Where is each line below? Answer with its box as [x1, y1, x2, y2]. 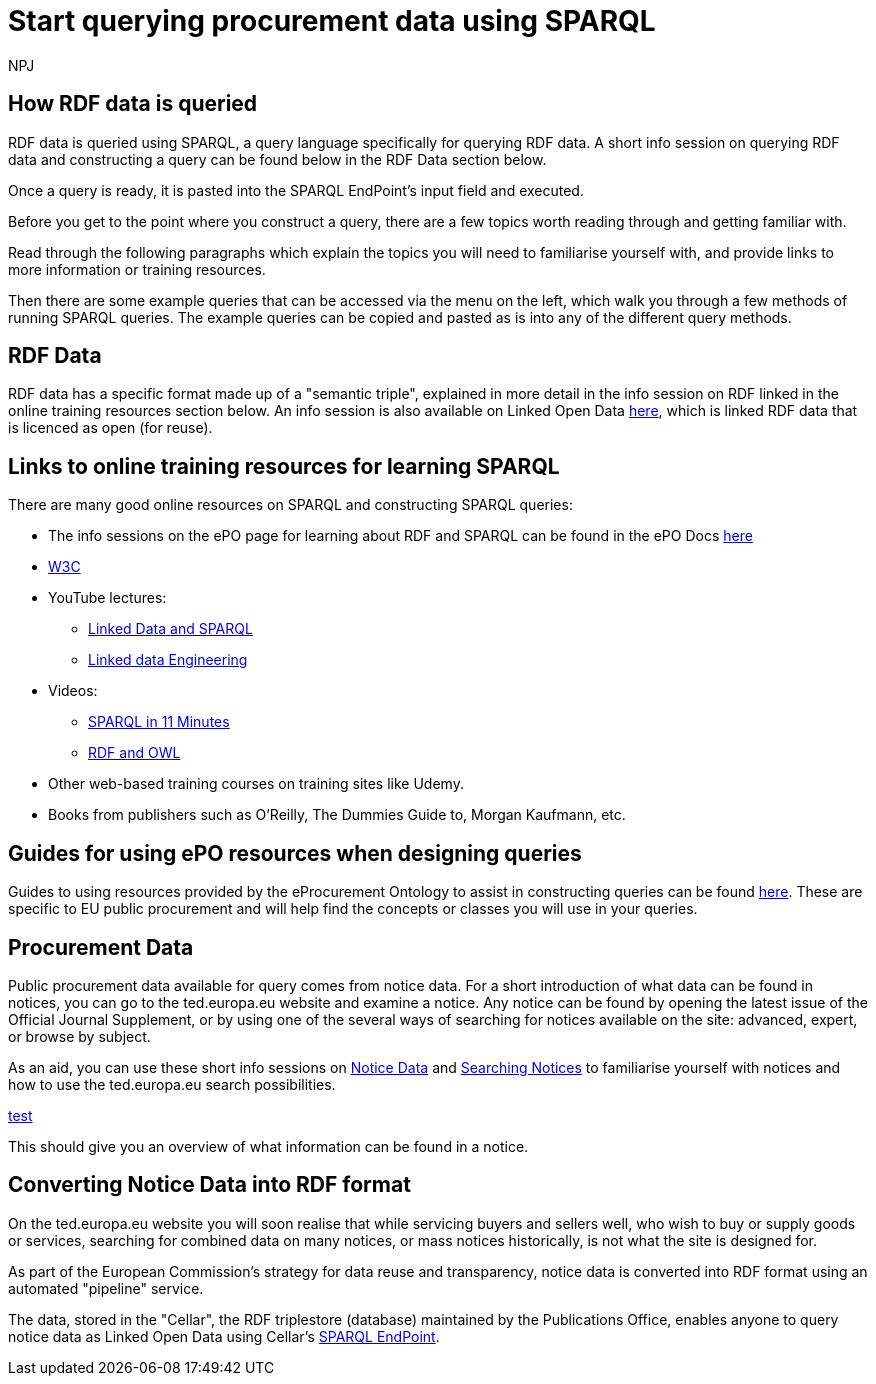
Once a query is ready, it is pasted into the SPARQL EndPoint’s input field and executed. [8, 181, 584, 199]
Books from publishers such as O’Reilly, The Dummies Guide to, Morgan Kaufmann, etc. [48, 806, 626, 824]
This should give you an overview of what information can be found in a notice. [8, 1137, 529, 1155]
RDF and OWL [88, 744, 181, 762]
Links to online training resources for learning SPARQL [8, 453, 560, 479]
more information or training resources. [8, 260, 266, 278]
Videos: [48, 682, 98, 700]
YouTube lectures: [48, 589, 167, 607]
